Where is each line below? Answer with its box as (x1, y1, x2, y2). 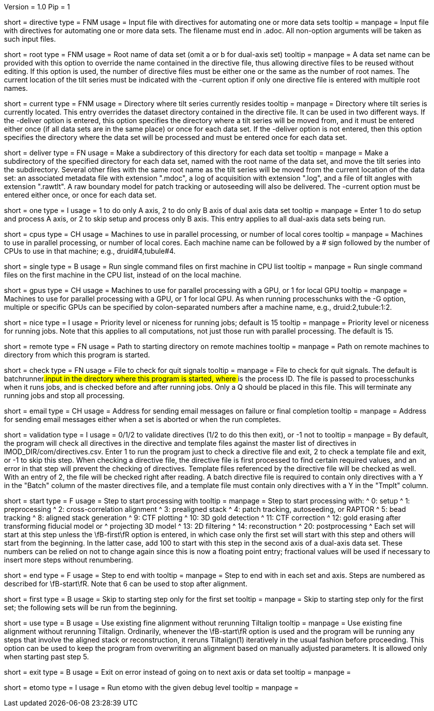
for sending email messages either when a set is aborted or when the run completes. (4, 415, 281, 424)
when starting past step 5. (4, 652, 89, 661)
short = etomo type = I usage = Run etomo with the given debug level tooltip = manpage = (4, 683, 299, 692)
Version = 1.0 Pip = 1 (4, 2, 70, 11)
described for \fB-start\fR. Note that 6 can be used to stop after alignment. (4, 579, 248, 588)
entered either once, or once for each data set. (4, 191, 157, 199)
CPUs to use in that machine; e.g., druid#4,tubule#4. (4, 247, 176, 255)
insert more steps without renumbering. (4, 556, 133, 564)
